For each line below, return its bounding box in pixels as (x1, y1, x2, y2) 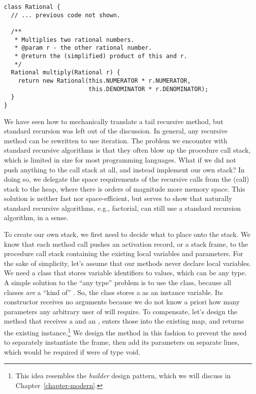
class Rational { (4, 3, 61, 10)
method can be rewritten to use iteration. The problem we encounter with (4, 135, 227, 145)
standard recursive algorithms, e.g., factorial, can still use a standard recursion (4, 202, 241, 213)
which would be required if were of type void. (4, 346, 141, 357)
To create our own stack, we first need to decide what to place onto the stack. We (4, 229, 251, 239)
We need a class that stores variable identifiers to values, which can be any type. (4, 267, 247, 278)
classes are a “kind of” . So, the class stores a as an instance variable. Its (4, 287, 223, 297)
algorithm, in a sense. (4, 212, 68, 223)
